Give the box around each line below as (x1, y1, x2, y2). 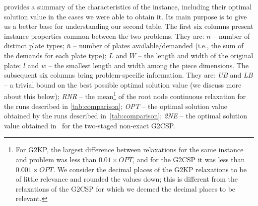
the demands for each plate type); (4, 50, 107, 60)
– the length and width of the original (138, 50, 254, 60)
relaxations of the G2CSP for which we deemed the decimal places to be (15, 183, 236, 194)
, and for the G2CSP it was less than (132, 154, 245, 164)
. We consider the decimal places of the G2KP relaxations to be (53, 164, 247, 174)
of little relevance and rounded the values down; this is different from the (15, 174, 238, 184)
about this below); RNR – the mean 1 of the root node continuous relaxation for (4, 90, 246, 101)
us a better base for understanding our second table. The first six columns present (4, 21, 254, 31)
